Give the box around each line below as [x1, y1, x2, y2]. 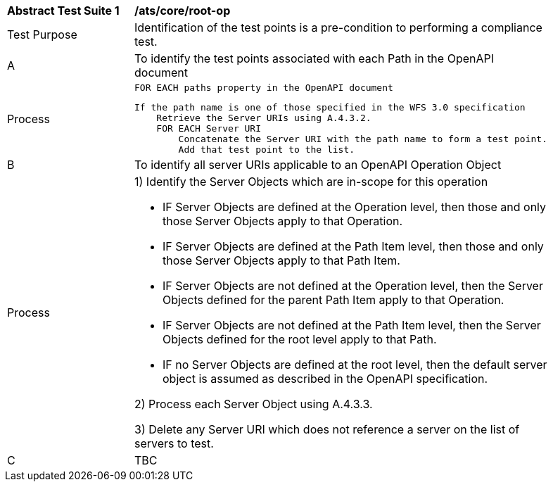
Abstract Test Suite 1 [7, 4, 120, 18]
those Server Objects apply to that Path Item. [163, 253, 400, 267]
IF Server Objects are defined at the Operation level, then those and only [163, 200, 547, 214]
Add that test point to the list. [178, 144, 355, 155]
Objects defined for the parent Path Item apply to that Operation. [163, 293, 504, 307]
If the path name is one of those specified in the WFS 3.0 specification [134, 102, 526, 113]
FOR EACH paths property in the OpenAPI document [134, 82, 393, 93]
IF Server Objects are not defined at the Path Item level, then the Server [163, 318, 541, 332]
